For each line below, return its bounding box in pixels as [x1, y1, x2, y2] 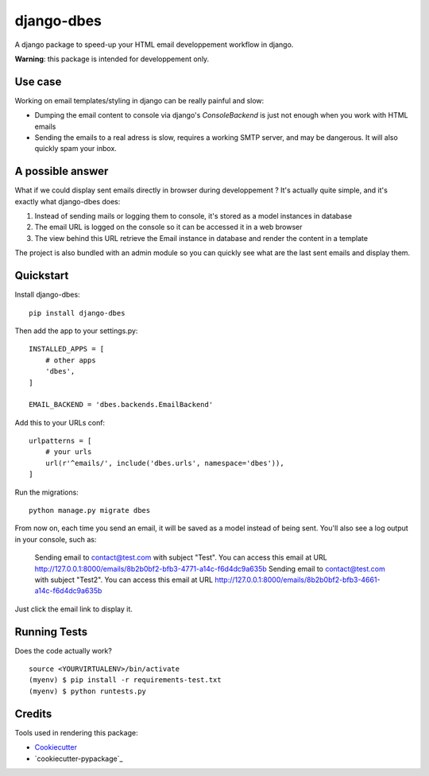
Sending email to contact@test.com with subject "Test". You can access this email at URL [34, 553, 327, 562]
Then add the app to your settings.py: [14, 326, 138, 336]
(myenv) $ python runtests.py [29, 686, 147, 696]
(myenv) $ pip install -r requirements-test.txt [29, 676, 222, 685]
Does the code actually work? [14, 646, 113, 655]
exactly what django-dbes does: [14, 196, 121, 206]
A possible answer [14, 165, 109, 178]
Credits [14, 707, 52, 720]
